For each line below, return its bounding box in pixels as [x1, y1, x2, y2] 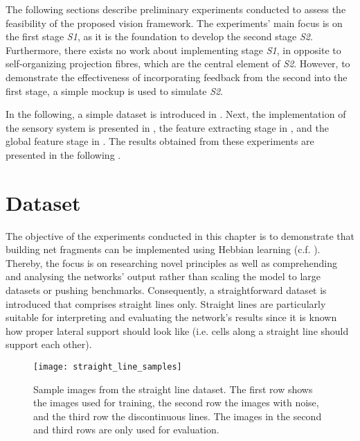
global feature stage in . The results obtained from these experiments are [6, 134, 314, 148]
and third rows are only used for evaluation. [33, 422, 219, 437]
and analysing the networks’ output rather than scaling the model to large [6, 269, 321, 284]
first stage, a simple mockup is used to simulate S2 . [6, 83, 224, 98]
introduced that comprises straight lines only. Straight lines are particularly [6, 296, 326, 311]
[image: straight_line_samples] [33, 362, 182, 372]
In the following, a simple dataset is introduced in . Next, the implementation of [6, 107, 346, 121]
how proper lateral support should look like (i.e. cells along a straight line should [6, 323, 349, 338]
